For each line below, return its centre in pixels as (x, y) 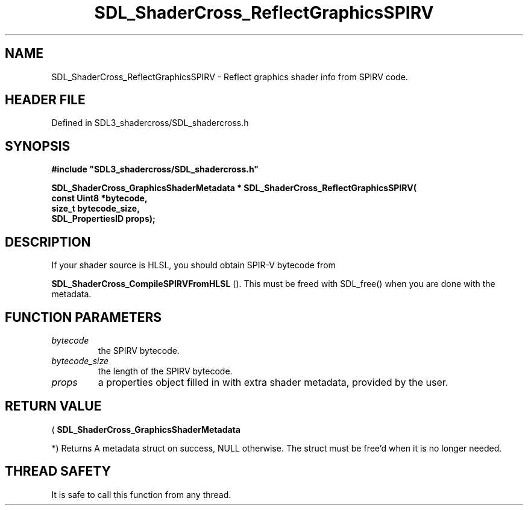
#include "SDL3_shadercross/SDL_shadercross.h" (155, 169)
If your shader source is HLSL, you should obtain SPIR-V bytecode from (193, 265)
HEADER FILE (45, 100)
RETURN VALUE (53, 406)
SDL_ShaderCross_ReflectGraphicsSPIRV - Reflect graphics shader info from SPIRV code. (230, 77)
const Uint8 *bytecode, (99, 198)
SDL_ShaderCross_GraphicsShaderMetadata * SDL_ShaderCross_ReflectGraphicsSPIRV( (234, 188)
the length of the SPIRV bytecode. (165, 371)
